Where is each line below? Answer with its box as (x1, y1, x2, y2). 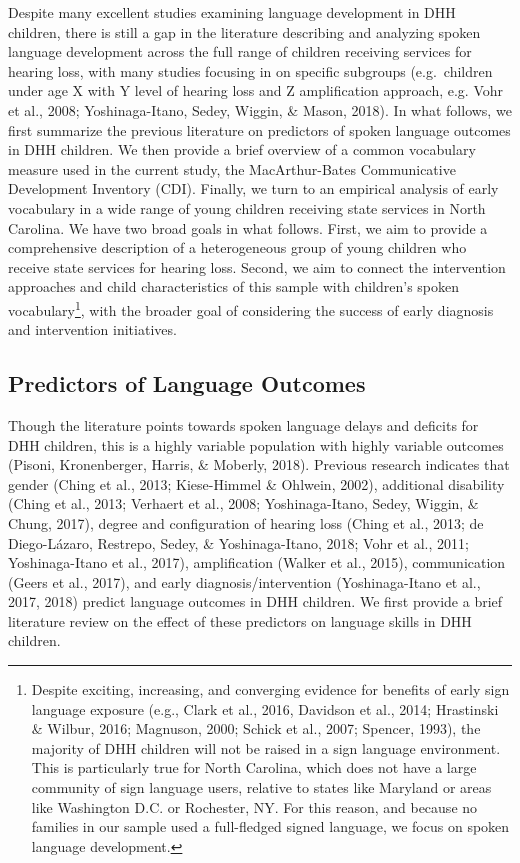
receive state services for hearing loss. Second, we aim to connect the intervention (8, 256, 506, 277)
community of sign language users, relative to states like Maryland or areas (31, 777, 492, 798)
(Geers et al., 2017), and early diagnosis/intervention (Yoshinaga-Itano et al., (8, 571, 481, 592)
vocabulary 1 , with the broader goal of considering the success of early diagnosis (8, 296, 494, 320)
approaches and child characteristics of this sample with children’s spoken (8, 276, 460, 297)
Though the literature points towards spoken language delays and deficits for (8, 414, 479, 435)
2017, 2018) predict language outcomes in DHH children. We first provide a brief (8, 591, 503, 612)
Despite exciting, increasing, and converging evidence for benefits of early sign (31, 679, 510, 700)
